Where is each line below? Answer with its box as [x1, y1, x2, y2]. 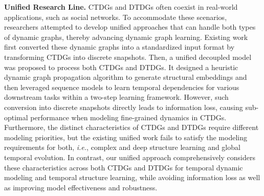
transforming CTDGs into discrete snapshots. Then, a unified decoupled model [4, 51, 252, 62]
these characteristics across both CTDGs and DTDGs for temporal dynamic [4, 162, 243, 172]
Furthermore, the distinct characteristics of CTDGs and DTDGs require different [4, 122, 259, 133]
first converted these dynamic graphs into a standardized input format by [4, 41, 235, 52]
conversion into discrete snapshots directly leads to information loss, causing [4, 101, 243, 112]
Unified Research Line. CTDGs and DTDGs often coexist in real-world [4, 2, 238, 12]
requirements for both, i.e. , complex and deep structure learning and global [4, 142, 240, 153]
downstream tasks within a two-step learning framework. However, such [4, 92, 229, 102]
